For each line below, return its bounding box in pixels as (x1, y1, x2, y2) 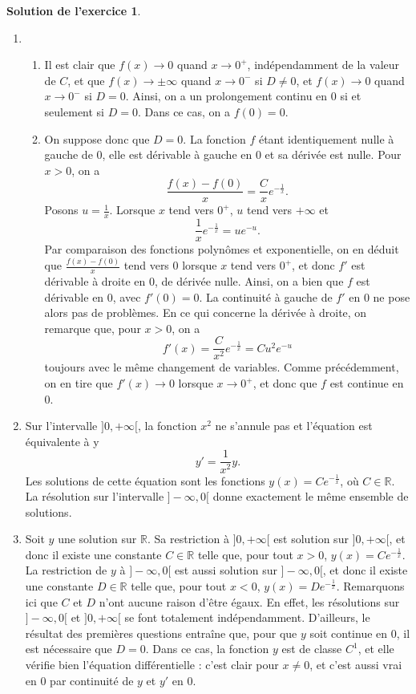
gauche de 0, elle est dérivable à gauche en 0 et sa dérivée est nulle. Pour (44, 146, 402, 163)
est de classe (281, 640, 342, 657)
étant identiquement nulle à (258, 130, 394, 147)
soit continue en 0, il (309, 624, 410, 641)
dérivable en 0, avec (44, 288, 141, 305)
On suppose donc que (44, 130, 150, 147)
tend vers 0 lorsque (123, 257, 217, 274)
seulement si (44, 103, 105, 120)
